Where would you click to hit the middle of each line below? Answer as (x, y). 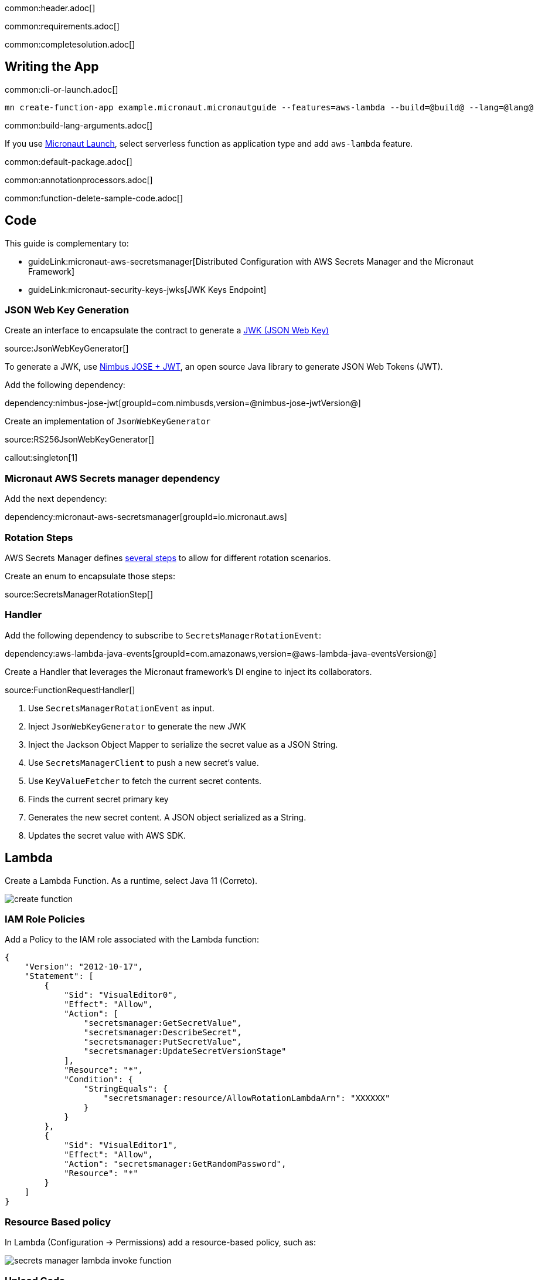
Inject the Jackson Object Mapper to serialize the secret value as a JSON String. (183, 744)
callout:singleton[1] (41, 458)
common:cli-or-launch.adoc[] (62, 89)
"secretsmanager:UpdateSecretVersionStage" (185, 1051)
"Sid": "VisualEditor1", (121, 1145)
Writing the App (52, 67)
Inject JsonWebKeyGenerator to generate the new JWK (137, 726)
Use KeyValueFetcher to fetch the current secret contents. (145, 781)
